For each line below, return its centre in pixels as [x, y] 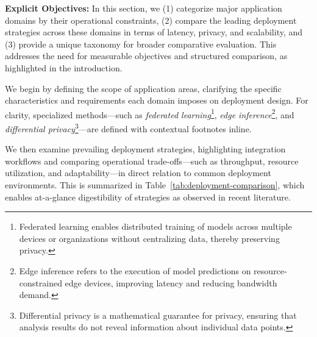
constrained [41, 282]
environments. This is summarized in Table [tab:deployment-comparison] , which [155, 185]
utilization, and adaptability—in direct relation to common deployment [138, 173]
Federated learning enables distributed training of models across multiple [155, 226]
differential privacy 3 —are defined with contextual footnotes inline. [128, 128]
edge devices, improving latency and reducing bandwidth [171, 282]
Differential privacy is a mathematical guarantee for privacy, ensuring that [158, 315]
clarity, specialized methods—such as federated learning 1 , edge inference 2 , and [150, 113]
